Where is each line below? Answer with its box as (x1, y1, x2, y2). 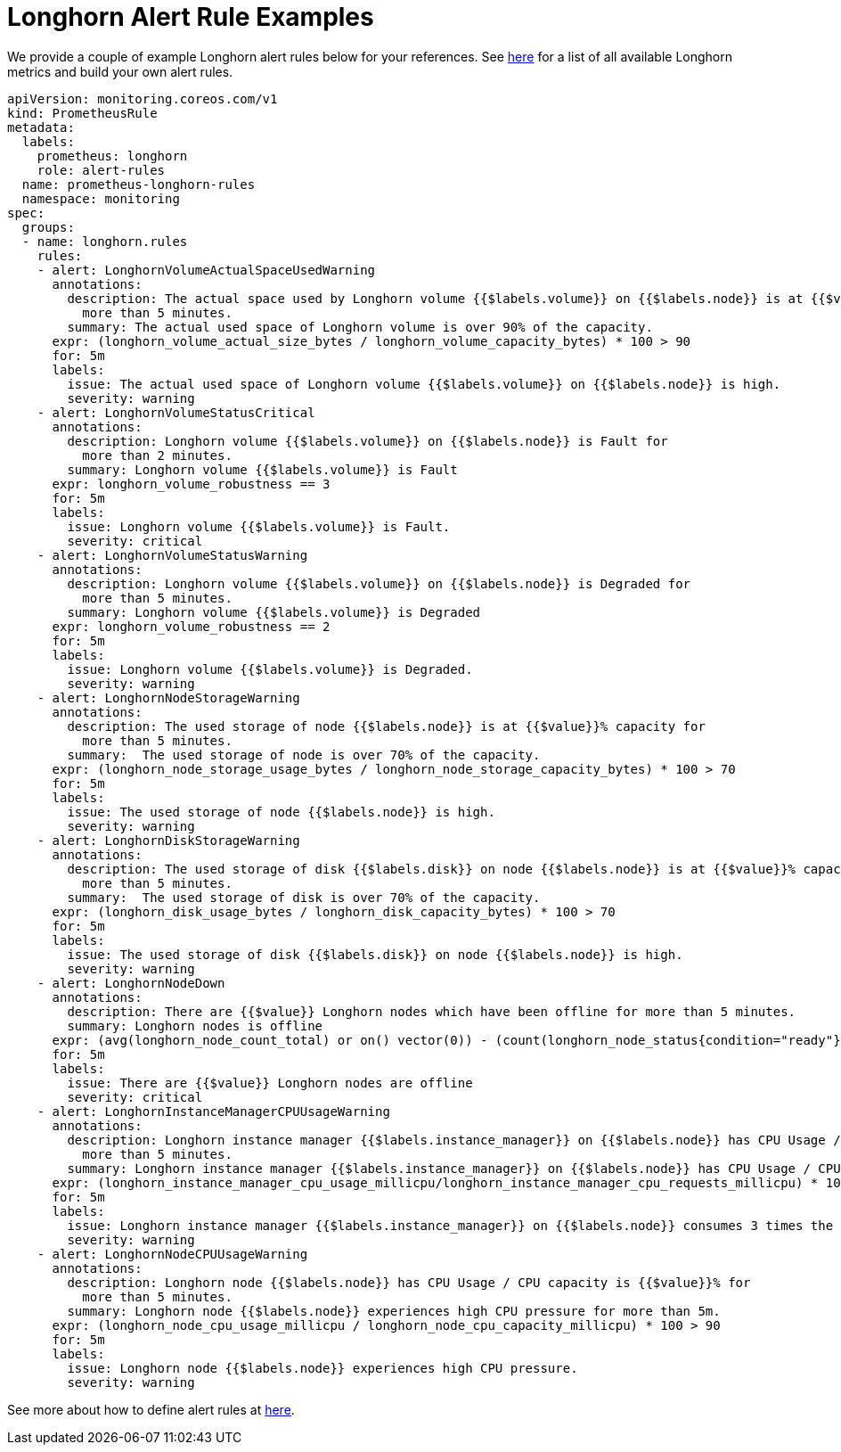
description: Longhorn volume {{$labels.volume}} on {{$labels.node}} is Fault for (67, 433, 668, 448)
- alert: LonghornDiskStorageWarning (37, 833, 300, 848)
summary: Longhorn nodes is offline (67, 1018, 323, 1033)
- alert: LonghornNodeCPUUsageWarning (37, 1246, 308, 1261)
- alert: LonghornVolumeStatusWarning (37, 547, 308, 562)
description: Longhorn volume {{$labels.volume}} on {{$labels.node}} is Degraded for (67, 576, 691, 591)
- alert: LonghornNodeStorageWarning (37, 690, 300, 705)
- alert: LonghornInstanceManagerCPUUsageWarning (37, 1103, 390, 1119)
